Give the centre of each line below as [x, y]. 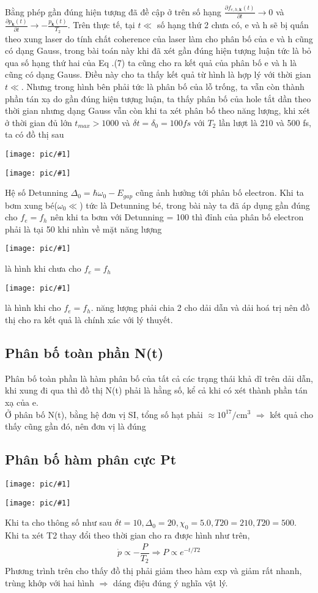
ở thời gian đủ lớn [39, 122]
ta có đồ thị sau [35, 134]
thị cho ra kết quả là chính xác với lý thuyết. [89, 319]
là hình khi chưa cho [43, 268]
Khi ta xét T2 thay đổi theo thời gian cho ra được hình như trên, [128, 535]
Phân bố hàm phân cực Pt [91, 459]
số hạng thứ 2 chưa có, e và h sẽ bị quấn [233, 25]
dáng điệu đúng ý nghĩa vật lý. [170, 582]
